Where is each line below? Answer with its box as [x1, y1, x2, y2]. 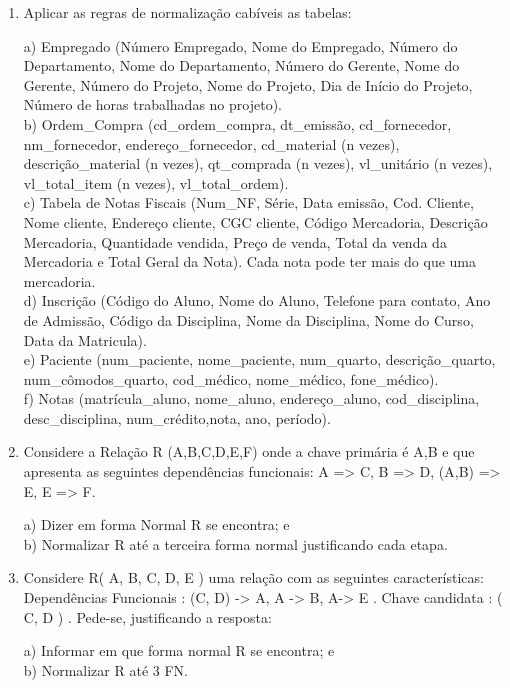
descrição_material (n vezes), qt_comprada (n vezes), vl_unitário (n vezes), [23, 153, 493, 174]
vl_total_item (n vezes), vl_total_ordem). [23, 172, 289, 193]
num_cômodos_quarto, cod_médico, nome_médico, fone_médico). [23, 368, 439, 389]
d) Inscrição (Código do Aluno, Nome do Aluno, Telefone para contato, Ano [23, 290, 491, 311]
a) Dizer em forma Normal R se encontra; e [23, 514, 290, 535]
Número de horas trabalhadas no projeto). [23, 94, 282, 115]
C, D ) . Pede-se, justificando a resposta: [23, 606, 272, 627]
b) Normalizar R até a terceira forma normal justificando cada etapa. [23, 533, 448, 554]
